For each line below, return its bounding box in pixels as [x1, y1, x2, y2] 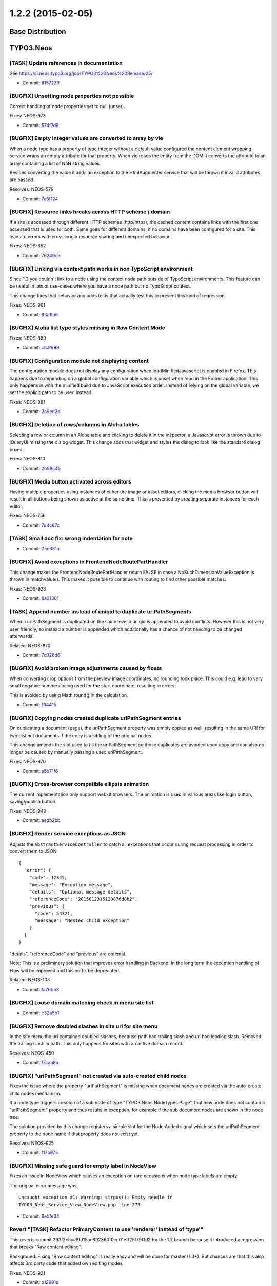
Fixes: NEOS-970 [9, 758, 46, 764]
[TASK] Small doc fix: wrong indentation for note [9, 535, 133, 542]
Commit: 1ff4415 [22, 702, 56, 708]
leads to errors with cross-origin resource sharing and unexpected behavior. [9, 234, 171, 240]
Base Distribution [9, 27, 66, 36]
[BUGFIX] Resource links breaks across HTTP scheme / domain [9, 208, 170, 216]
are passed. [9, 176, 35, 183]
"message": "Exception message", [29, 882, 114, 887]
